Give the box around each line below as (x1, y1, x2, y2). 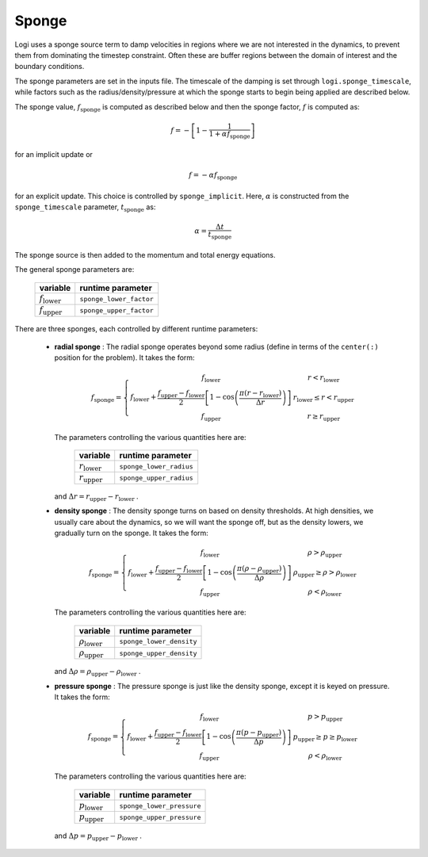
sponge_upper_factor (79, 306, 154, 315)
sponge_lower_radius (119, 462, 193, 471)
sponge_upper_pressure (119, 813, 201, 821)
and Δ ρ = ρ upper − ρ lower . (54, 667, 141, 678)
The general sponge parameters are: (14, 265, 135, 274)
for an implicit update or (14, 150, 93, 159)
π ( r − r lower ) (239, 388, 282, 400)
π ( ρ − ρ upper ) (236, 564, 282, 575)
